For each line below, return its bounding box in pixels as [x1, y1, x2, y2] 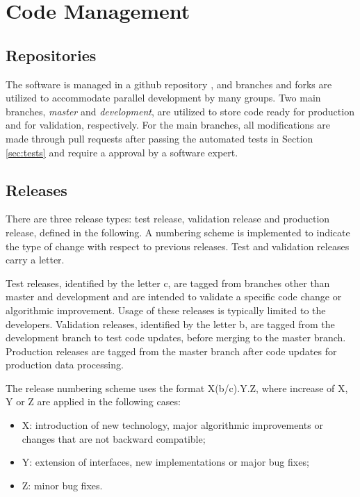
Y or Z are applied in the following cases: [6, 394, 181, 409]
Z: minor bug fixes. [22, 478, 103, 492]
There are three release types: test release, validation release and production [6, 211, 330, 226]
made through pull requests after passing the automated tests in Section [6, 131, 313, 145]
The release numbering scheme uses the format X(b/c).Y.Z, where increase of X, [6, 380, 348, 395]
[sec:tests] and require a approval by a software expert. [6, 145, 238, 159]
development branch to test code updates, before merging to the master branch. [6, 330, 346, 345]
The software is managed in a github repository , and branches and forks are [6, 76, 332, 91]
